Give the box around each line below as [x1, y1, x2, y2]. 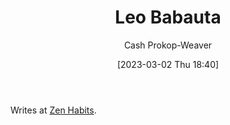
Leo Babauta [114, 6, 222, 29]
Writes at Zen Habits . [10, 104, 97, 116]
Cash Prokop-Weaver [123, 39, 213, 51]
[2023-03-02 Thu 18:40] [116, 58, 220, 70]
